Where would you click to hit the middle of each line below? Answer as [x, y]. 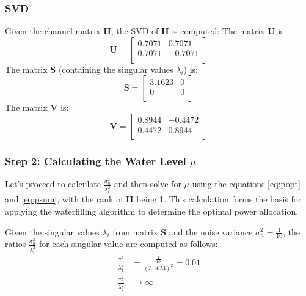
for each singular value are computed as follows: [129, 244]
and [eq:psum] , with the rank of [64, 199]
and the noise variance [211, 231]
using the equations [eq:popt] [246, 184]
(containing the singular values [116, 69]
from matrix [135, 231]
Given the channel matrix [53, 31]
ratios [16, 244]
